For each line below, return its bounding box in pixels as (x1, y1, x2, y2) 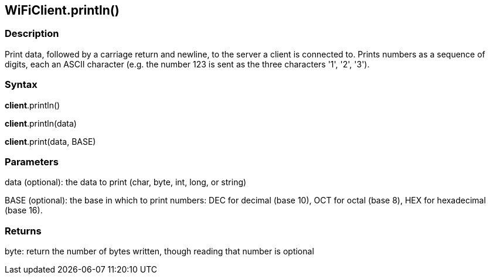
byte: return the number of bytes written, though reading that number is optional (5, 246, 314, 257)
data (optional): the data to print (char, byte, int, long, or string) (5, 177, 247, 188)
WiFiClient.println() (5, 3, 120, 18)
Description (5, 28, 59, 40)
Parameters (5, 155, 59, 168)
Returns (5, 224, 42, 237)
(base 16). (5, 205, 43, 216)
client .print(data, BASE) (5, 136, 96, 147)
